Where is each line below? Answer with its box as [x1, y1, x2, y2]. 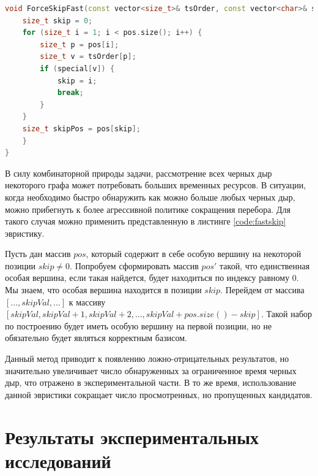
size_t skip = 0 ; [22, 16, 93, 25]
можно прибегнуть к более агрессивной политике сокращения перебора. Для [5, 202, 290, 215]
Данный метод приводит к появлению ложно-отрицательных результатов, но [5, 352, 289, 365]
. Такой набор [261, 307, 312, 320]
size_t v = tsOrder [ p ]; [40, 52, 136, 61]
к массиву [68, 295, 106, 308]
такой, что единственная [220, 259, 310, 272]
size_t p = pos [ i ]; [40, 40, 119, 49]
